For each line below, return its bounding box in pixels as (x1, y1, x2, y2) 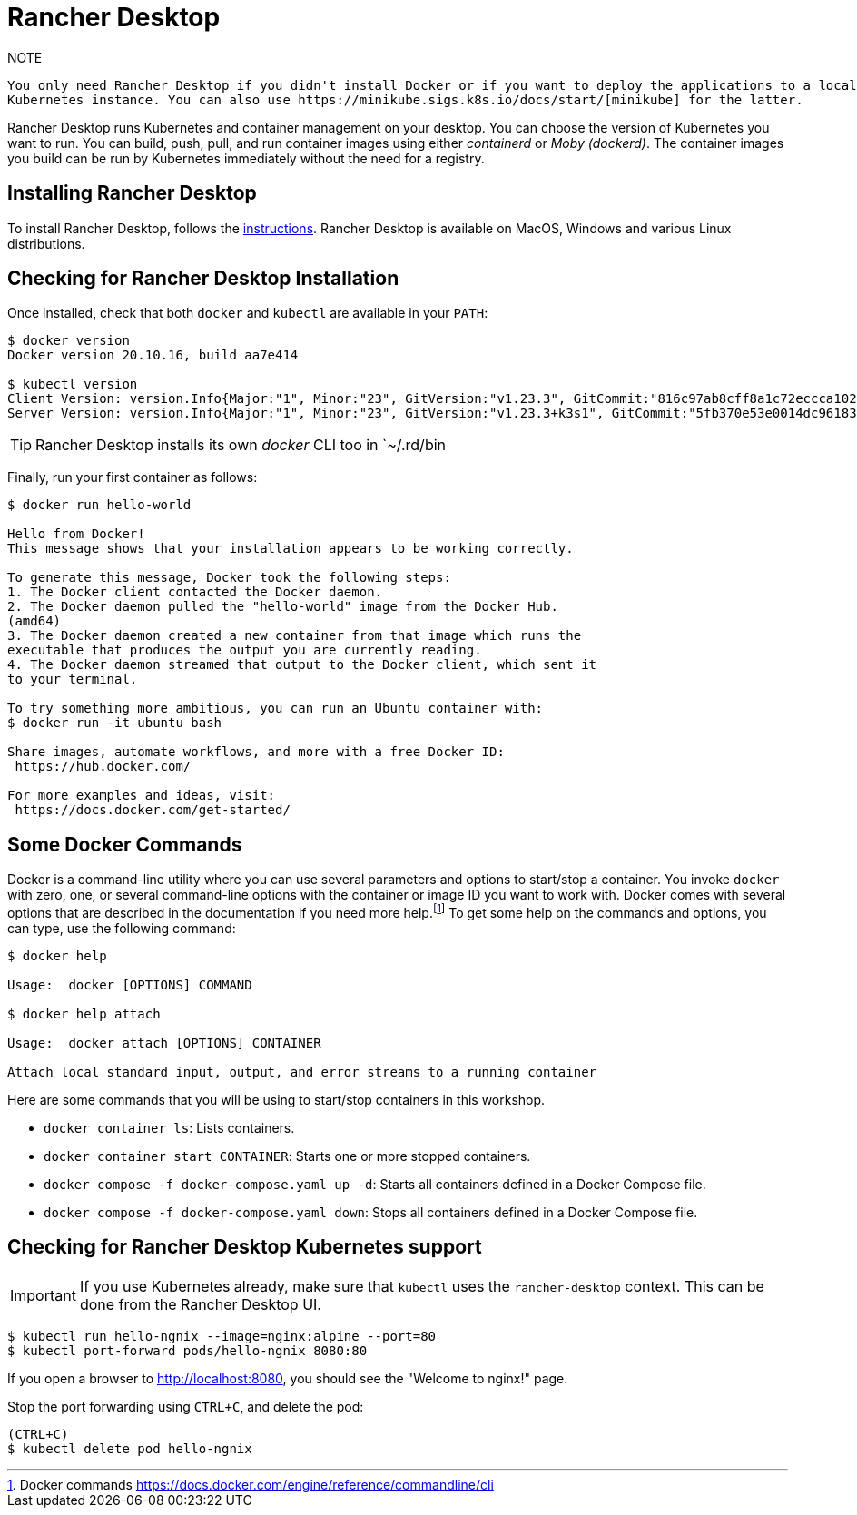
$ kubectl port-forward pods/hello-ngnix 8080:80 (7, 1343, 368, 1358)
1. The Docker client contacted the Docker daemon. (7, 585, 383, 600)
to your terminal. (7, 672, 138, 687)
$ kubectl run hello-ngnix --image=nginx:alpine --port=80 (7, 1328, 437, 1343)
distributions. (7, 235, 85, 251)
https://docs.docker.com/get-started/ (15, 802, 291, 818)
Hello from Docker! (7, 526, 145, 542)
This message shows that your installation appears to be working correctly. (7, 541, 574, 556)
